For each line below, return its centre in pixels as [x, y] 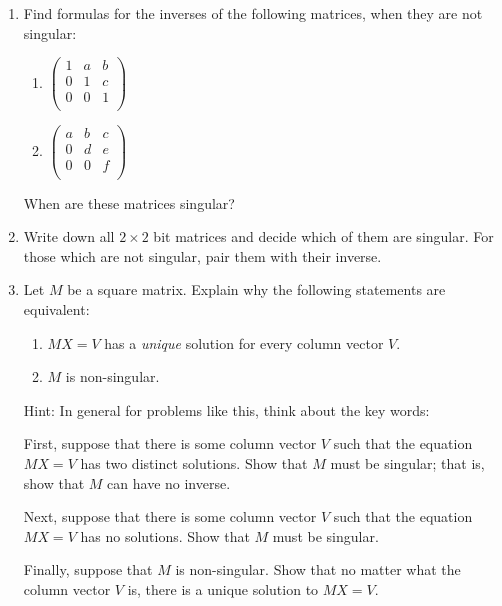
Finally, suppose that [88, 569]
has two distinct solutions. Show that [194, 462]
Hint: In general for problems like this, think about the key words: [226, 409]
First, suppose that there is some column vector [170, 443]
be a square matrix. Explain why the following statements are [256, 289]
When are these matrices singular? [129, 202]
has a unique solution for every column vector [244, 342]
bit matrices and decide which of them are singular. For [323, 236]
